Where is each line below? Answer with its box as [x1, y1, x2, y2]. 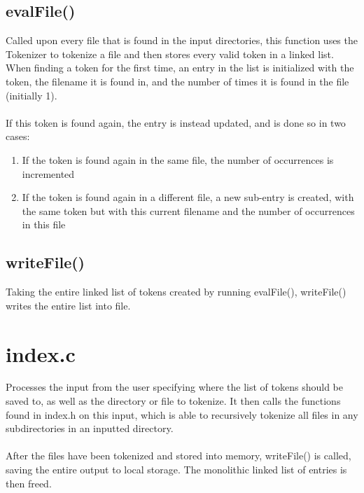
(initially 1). [6, 88, 57, 102]
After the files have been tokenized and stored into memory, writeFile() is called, [6, 448, 351, 463]
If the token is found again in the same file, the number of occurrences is [22, 152, 334, 167]
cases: [6, 129, 30, 144]
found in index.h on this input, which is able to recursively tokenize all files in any [6, 407, 358, 422]
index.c [6, 339, 76, 368]
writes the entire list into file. [6, 298, 131, 312]
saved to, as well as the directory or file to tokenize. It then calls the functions [6, 394, 341, 408]
